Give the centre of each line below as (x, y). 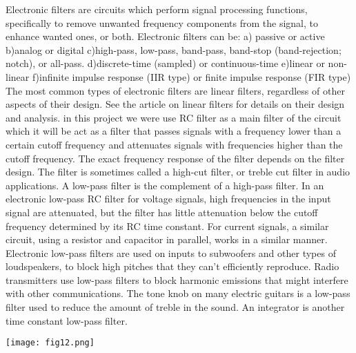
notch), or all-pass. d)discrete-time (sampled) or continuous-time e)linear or (165, 63)
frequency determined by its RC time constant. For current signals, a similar (167, 226)
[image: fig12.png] (50, 343)
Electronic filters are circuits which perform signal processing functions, (157, 9)
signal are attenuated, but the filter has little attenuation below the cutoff (162, 212)
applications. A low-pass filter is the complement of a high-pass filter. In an (165, 185)
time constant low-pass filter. (67, 320)
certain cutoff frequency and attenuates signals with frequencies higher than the (174, 144)
